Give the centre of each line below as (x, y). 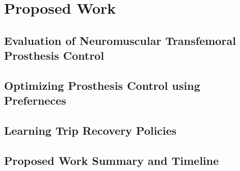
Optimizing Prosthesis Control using (102, 85)
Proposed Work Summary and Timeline (112, 160)
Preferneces (35, 100)
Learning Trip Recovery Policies (90, 130)
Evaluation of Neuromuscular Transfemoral (120, 40)
